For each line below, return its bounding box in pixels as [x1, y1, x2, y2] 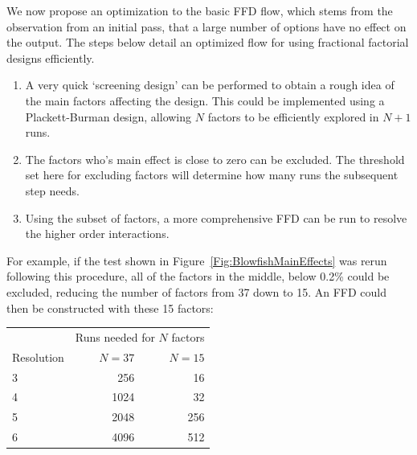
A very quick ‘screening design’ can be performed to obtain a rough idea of [25, 76, 395, 93]
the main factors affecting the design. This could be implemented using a [25, 92, 385, 109]
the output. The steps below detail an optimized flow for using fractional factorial [6, 34, 409, 51]
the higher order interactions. [25, 225, 170, 242]
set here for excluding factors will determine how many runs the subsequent [25, 166, 399, 183]
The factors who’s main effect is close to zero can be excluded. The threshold [25, 150, 405, 167]
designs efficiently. [6, 49, 95, 66]
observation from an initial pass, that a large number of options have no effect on [6, 18, 407, 35]
